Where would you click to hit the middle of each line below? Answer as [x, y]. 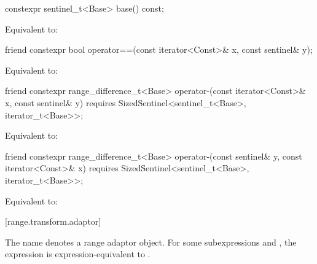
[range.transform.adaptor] [53, 221]
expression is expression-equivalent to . [78, 254]
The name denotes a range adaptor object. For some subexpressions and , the [151, 242]
